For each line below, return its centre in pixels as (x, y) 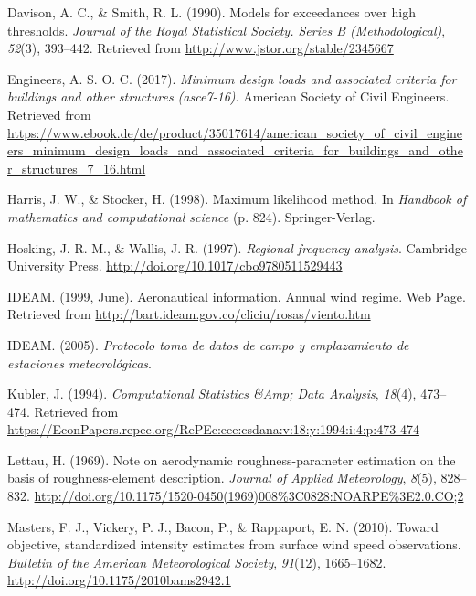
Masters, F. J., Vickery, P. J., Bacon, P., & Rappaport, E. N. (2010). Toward (223, 526)
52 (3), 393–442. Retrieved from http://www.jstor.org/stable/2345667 (201, 48)
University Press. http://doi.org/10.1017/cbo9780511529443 (175, 266)
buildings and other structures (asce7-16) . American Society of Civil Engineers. (228, 96)
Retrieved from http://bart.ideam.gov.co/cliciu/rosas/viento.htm (189, 314)
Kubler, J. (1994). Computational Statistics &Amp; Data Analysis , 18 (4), (212, 394)
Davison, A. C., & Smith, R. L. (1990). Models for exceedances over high (212, 12)
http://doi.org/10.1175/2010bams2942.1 (119, 580)
